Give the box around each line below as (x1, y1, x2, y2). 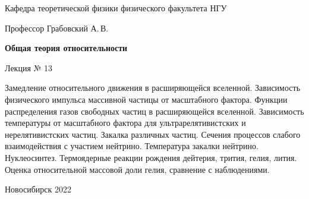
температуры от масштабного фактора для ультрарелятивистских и (5, 116, 246, 129)
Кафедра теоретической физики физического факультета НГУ (5, 2, 227, 14)
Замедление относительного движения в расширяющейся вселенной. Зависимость (5, 81, 301, 94)
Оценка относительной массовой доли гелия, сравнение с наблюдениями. (5, 163, 270, 175)
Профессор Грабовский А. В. (5, 21, 109, 34)
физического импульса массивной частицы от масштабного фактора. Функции (5, 93, 288, 105)
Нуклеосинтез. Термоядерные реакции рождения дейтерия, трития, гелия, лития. (5, 151, 297, 163)
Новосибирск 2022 (5, 183, 71, 195)
